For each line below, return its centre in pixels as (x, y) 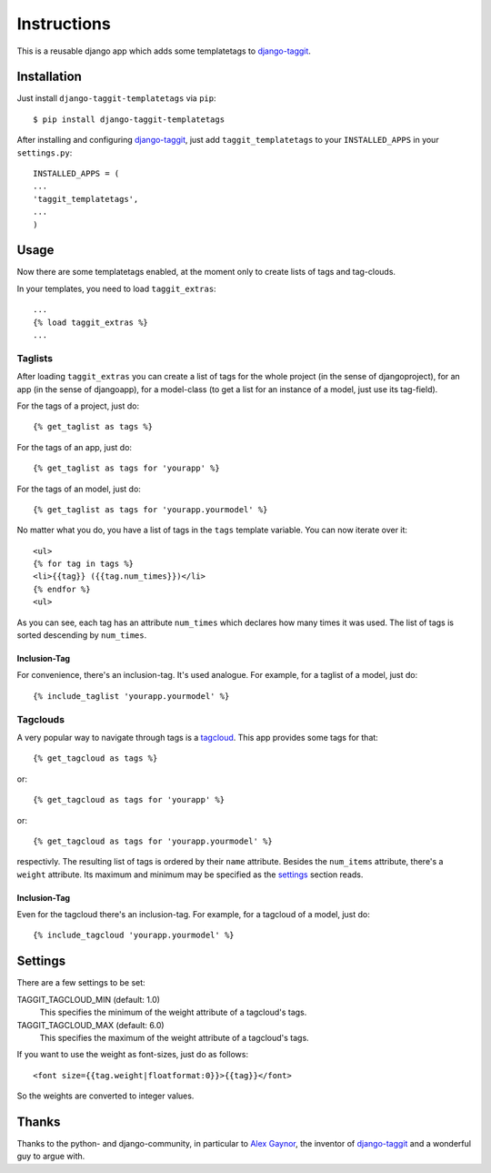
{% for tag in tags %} (84, 564)
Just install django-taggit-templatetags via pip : (116, 98)
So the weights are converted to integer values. (105, 1096)
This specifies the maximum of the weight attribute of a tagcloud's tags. (174, 1037)
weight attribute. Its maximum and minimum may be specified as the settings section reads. (190, 875)
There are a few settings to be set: (81, 983)
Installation (49, 77)
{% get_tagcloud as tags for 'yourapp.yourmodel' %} (153, 841)
